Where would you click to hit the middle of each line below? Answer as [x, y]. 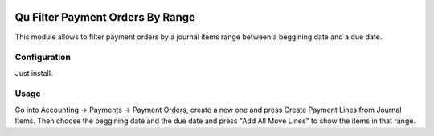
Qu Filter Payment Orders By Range [105, 17]
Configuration [43, 58]
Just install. [34, 73]
